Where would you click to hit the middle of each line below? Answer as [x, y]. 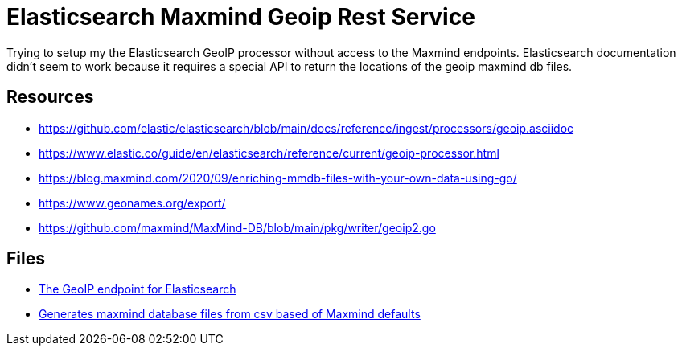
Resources [50, 97]
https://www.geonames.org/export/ [132, 203]
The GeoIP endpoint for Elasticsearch [138, 289]
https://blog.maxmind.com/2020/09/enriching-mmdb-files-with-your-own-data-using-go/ [278, 178]
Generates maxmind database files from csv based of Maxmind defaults [230, 314]
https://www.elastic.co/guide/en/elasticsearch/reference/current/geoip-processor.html [269, 153]
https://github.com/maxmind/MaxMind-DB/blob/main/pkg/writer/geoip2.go [237, 227]
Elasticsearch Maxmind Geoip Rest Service [241, 17]
